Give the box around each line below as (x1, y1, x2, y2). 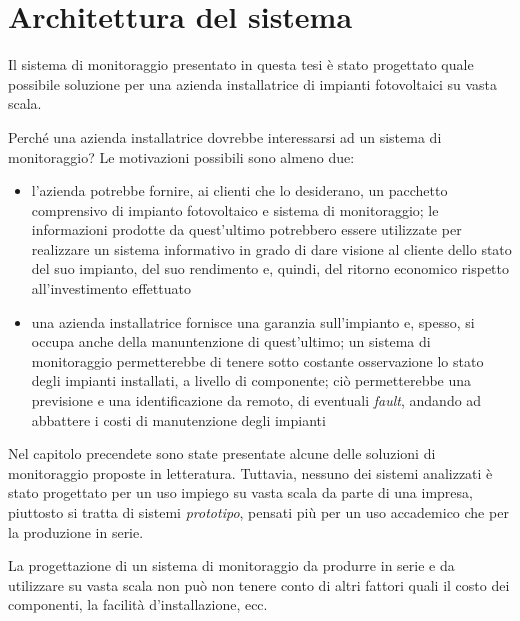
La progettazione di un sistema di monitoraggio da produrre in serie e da (8, 555, 455, 576)
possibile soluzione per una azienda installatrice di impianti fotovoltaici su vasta (8, 73, 498, 94)
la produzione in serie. (8, 521, 144, 542)
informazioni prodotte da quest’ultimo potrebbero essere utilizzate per (31, 219, 462, 240)
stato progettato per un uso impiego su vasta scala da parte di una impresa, (8, 482, 473, 503)
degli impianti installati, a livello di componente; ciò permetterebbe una (31, 370, 472, 391)
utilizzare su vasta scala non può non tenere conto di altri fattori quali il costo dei (8, 574, 510, 595)
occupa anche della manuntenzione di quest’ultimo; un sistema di (31, 331, 431, 352)
